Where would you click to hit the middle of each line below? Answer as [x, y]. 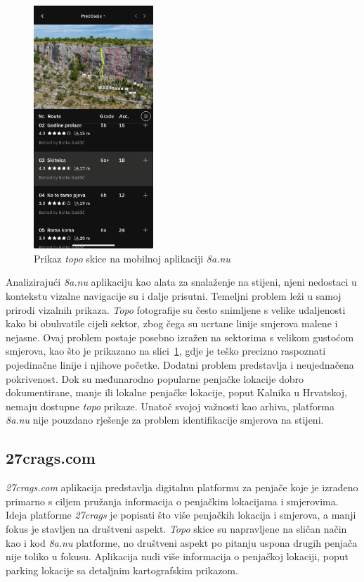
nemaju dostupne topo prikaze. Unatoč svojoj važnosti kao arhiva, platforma [170, 406]
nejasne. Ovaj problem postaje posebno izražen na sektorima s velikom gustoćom [180, 337]
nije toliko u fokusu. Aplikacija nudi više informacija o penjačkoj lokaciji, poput [177, 556]
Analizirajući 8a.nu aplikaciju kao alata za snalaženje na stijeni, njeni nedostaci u [181, 282]
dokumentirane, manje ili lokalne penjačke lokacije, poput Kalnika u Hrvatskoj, [176, 392]
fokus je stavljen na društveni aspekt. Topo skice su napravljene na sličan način [176, 528]
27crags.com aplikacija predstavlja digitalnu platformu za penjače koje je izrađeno [182, 487]
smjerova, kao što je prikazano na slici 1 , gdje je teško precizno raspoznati [166, 351]
